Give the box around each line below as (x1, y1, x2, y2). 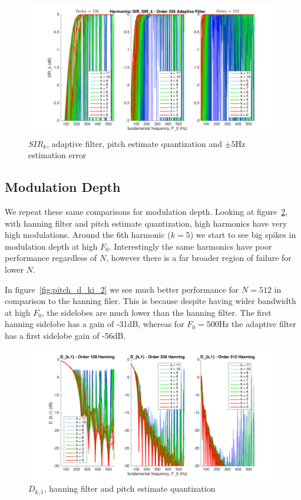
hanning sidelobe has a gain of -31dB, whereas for (5, 318, 184, 330)
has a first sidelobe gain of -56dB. (5, 329, 126, 342)
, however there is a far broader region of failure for (106, 251, 292, 264)
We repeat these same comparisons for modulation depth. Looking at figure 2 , (5, 205, 288, 218)
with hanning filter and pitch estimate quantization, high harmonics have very (5, 217, 287, 229)
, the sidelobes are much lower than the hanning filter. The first (41, 306, 272, 318)
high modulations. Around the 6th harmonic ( (5, 228, 171, 241)
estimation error (28, 149, 87, 161)
